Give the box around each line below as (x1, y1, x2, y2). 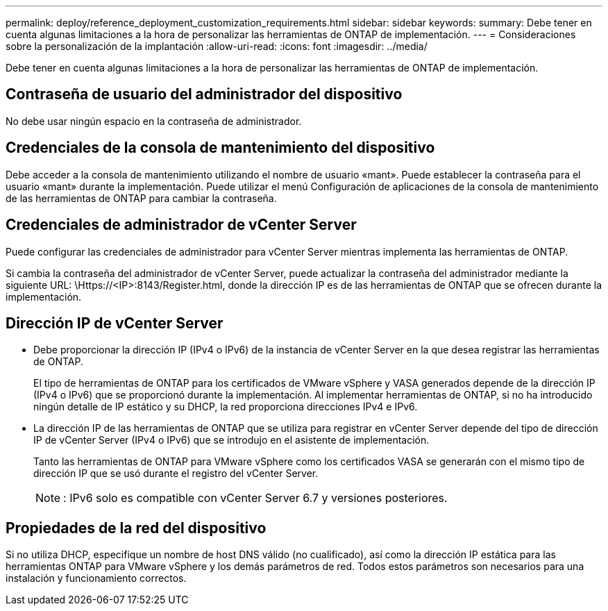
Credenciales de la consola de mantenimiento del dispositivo (6, 139, 435, 157)
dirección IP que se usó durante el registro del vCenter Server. (33, 467, 319, 480)
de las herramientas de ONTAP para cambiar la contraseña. (6, 192, 277, 204)
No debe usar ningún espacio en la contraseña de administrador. (6, 115, 302, 127)
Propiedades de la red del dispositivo (6, 519, 267, 537)
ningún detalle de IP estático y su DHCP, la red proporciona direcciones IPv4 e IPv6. (33, 401, 418, 413)
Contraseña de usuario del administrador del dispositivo (6, 85, 403, 103)
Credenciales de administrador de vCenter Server (6, 216, 357, 234)
